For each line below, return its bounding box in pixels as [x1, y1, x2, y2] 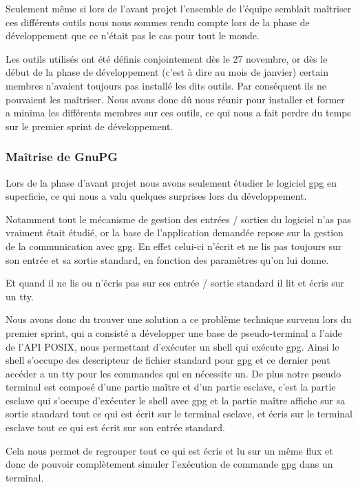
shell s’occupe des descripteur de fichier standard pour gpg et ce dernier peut [6, 353, 330, 367]
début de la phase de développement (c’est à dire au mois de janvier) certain [6, 65, 328, 79]
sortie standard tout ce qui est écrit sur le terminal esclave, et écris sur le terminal [6, 406, 352, 421]
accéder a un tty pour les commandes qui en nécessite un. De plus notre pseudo [6, 366, 341, 380]
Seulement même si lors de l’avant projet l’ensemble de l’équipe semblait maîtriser [6, 1, 352, 15]
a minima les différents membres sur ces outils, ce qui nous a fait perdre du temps [6, 105, 351, 120]
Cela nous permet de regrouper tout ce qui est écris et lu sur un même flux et [6, 443, 333, 457]
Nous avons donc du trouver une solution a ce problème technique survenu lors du [6, 312, 352, 327]
